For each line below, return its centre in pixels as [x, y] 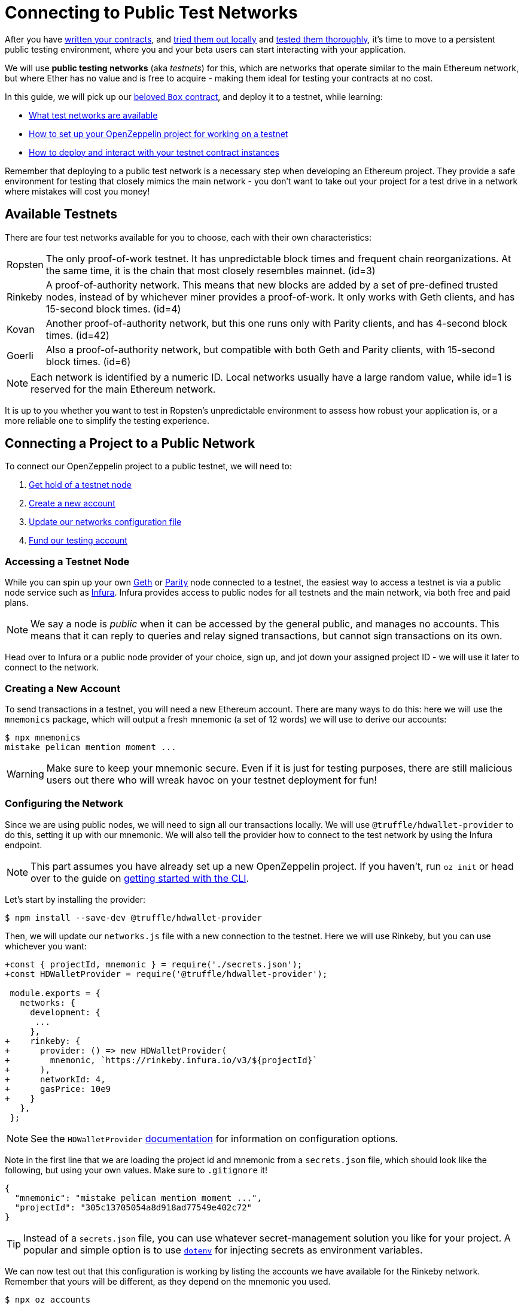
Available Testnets [61, 214]
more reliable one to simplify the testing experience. [107, 420]
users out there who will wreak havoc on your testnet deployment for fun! [212, 780]
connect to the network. [52, 667]
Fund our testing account [78, 541]
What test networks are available [93, 115]
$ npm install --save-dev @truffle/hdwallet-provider [133, 917]
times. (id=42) [77, 335]
